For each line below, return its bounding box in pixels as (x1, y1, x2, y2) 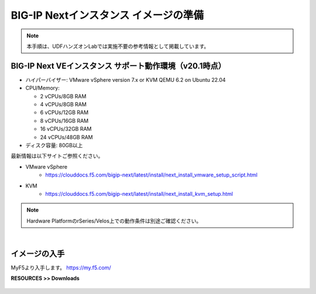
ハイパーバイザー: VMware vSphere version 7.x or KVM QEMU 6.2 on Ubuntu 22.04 (25, 76, 226, 83)
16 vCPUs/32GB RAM (40, 126, 92, 133)
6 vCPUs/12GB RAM (40, 109, 89, 116)
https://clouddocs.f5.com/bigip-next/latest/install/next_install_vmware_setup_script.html (45, 171, 257, 178)
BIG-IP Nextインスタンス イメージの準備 (11, 9, 204, 22)
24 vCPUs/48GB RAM (40, 133, 93, 140)
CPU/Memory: (25, 85, 60, 92)
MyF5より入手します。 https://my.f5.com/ (11, 264, 111, 271)
